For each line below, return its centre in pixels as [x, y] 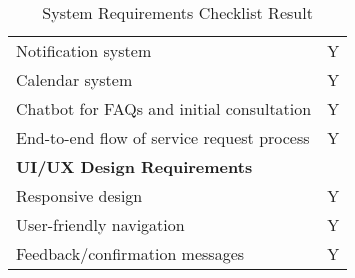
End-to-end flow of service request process [163, 137]
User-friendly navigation [100, 224]
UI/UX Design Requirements [134, 166]
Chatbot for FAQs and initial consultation [164, 108]
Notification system [84, 50]
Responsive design [79, 195]
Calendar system [74, 79]
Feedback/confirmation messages [130, 253]
